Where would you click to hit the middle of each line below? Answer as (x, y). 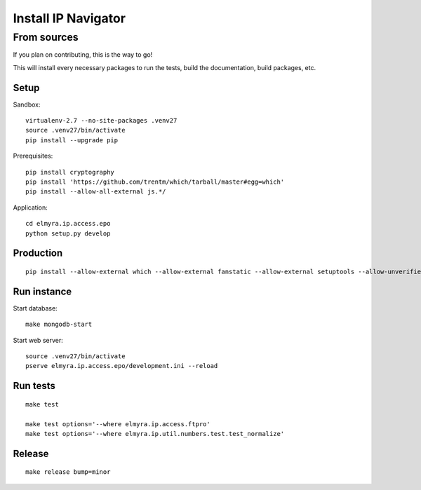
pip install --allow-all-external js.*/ (96, 192)
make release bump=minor (68, 472)
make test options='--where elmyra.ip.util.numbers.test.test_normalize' (155, 434)
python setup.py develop (68, 233)
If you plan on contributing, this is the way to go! (83, 55)
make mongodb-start (59, 325)
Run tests (34, 386)
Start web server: (38, 340)
